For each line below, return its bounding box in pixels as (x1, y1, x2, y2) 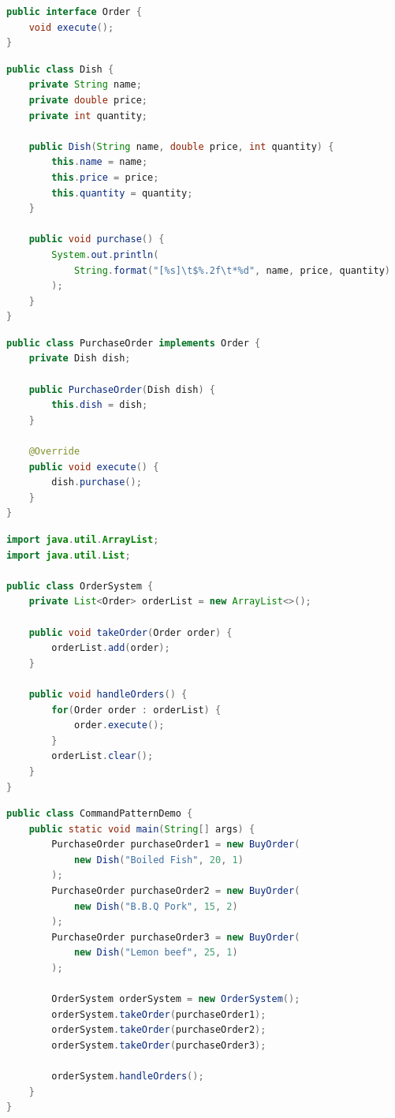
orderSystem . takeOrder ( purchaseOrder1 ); (51, 1008, 266, 1020)
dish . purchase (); (51, 477, 142, 488)
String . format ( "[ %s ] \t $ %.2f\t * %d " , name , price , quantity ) (73, 264, 390, 276)
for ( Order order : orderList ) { (51, 704, 222, 716)
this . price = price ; (51, 171, 159, 183)
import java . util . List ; (6, 549, 131, 561)
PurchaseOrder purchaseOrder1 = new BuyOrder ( (51, 839, 300, 851)
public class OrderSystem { (6, 580, 154, 592)
